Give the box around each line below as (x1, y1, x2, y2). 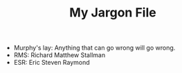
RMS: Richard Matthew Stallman (13, 51, 106, 59)
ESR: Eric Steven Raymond (13, 59, 90, 67)
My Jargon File (69, 5, 157, 21)
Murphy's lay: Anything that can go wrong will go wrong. (13, 43, 176, 52)
